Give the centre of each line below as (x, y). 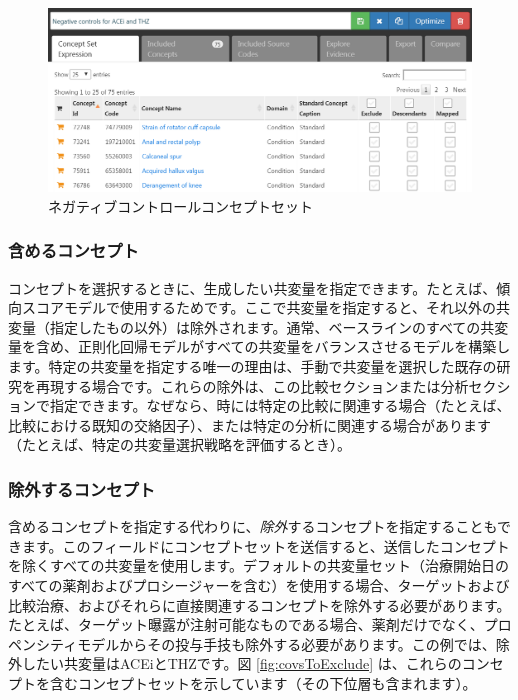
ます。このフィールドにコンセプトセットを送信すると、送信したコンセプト (265, 545)
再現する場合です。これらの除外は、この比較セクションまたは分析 (252, 385)
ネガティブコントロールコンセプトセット (180, 205)
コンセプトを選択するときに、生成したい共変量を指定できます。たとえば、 (252, 287)
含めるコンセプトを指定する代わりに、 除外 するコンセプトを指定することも (253, 526)
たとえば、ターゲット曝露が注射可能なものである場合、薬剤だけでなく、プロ (260, 624)
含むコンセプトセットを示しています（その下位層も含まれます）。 (263, 682)
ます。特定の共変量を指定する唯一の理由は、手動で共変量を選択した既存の (252, 366)
